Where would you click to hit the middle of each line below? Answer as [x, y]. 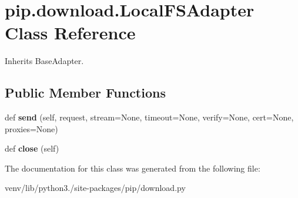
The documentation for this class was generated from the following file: [133, 168]
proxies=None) [31, 128]
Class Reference [70, 33]
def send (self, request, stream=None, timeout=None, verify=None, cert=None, [149, 117]
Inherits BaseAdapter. [44, 61]
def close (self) [32, 148]
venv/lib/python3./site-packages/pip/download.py [95, 188]
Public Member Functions [85, 93]
